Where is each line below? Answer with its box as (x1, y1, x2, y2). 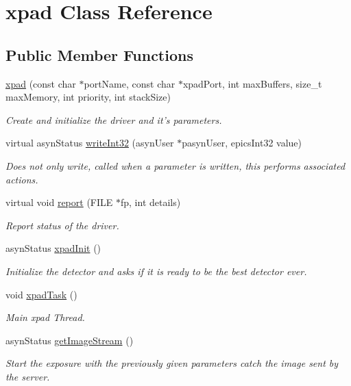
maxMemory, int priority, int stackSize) (5, 90, 171, 104)
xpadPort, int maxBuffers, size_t (182, 76, 322, 90)
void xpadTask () (5, 287, 77, 301)
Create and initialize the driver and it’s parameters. (5, 112, 222, 127)
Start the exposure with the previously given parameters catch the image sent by (5, 356, 339, 370)
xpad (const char (5, 76, 76, 90)
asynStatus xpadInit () (5, 241, 101, 255)
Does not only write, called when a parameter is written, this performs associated (5, 158, 346, 172)
